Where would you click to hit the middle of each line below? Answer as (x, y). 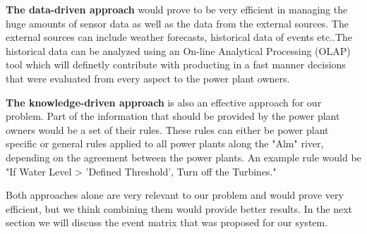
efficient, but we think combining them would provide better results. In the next (179, 208)
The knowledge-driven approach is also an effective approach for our (164, 102)
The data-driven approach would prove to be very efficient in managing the (177, 9)
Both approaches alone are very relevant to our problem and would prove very (175, 195)
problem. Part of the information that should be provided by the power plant (173, 116)
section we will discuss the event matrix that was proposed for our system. (167, 222)
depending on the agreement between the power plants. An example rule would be (183, 157)
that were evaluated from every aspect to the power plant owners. (148, 78)
